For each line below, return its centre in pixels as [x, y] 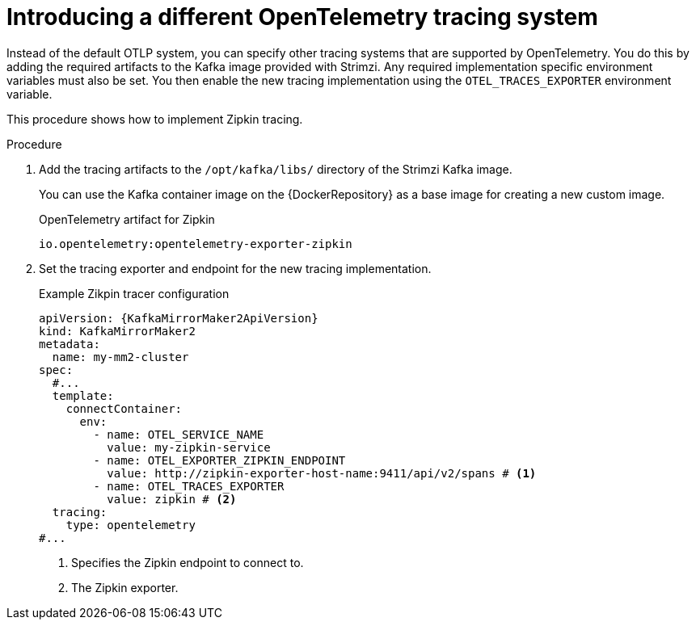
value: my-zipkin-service [189, 447]
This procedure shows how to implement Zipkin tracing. [155, 119]
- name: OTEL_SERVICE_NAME [179, 434]
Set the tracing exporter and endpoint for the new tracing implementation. [235, 268]
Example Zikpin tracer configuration [134, 293]
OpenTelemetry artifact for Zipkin [127, 219]
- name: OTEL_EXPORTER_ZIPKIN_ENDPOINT [219, 460]
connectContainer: [124, 408]
